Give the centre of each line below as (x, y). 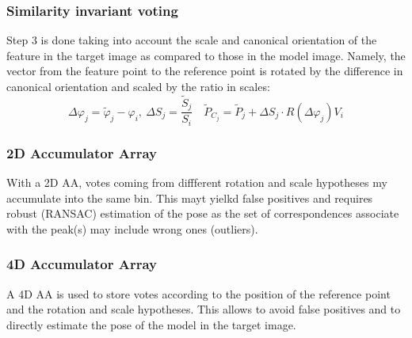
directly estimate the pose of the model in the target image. (151, 324)
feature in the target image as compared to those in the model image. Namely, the (206, 55)
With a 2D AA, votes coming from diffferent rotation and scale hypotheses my (197, 182)
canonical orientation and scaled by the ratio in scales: (138, 86)
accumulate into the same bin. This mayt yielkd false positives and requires (190, 197)
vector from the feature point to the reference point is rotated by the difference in (205, 71)
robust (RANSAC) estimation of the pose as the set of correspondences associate (203, 213)
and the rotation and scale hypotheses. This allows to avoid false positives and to (204, 309)
